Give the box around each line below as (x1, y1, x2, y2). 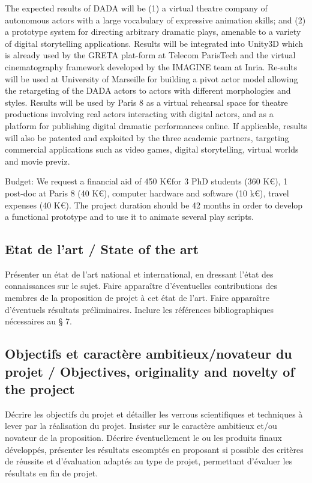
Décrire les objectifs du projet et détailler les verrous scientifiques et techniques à (5, 407, 303, 420)
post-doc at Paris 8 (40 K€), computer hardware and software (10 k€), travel (5, 186, 289, 199)
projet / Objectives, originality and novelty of (5, 362, 295, 380)
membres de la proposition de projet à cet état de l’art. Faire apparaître (5, 291, 269, 304)
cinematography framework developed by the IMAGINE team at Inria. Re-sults (5, 60, 298, 73)
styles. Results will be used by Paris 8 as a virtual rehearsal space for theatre (5, 96, 288, 108)
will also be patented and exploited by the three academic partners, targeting (5, 131, 289, 144)
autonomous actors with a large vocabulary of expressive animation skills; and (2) (5, 13, 306, 26)
